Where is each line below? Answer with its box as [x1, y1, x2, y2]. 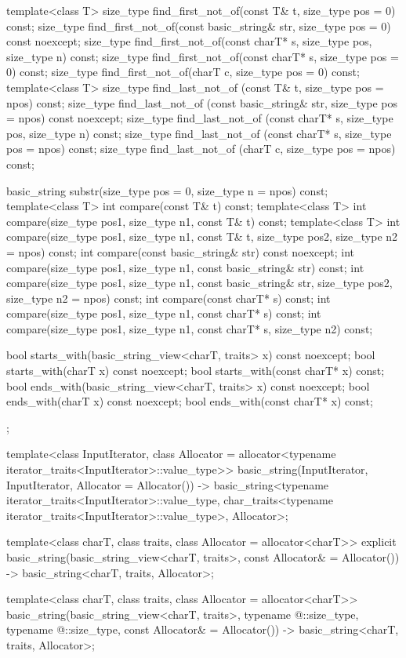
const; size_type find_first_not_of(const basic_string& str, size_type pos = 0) [6, 17, 391, 34]
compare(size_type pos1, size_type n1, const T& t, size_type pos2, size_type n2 [6, 228, 398, 245]
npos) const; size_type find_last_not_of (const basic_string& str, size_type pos [6, 94, 398, 111]
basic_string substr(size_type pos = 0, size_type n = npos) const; [6, 182, 328, 198]
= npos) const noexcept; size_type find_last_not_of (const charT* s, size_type [6, 110, 393, 126]
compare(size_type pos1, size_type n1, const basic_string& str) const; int [6, 259, 364, 275]
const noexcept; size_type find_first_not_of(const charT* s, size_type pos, [6, 33, 372, 49]
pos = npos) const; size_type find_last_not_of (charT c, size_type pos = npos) [6, 140, 396, 157]
